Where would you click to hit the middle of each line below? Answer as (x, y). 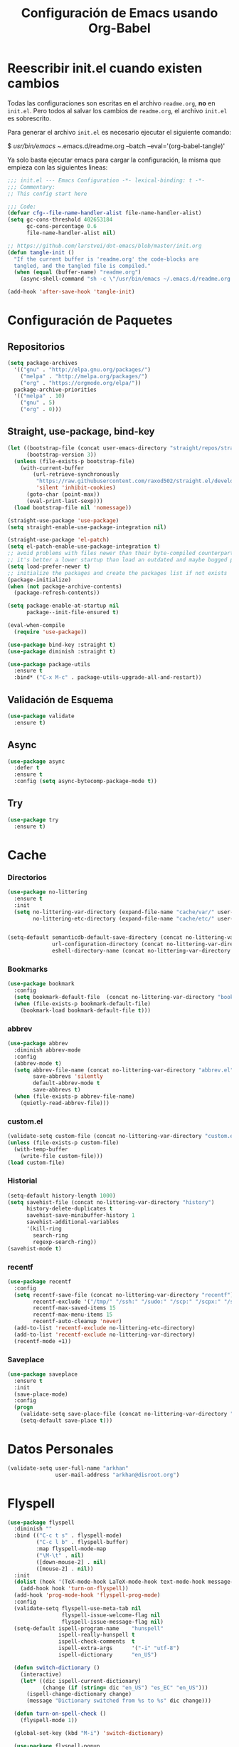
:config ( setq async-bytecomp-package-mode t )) (86, 782)
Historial (22, 1181)
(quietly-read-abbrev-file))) (65, 1103)
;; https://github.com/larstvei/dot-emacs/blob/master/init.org (105, 246)
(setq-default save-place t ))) (67, 1421)
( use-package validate (41, 716)
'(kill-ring (44, 1229)
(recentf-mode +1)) (43, 1341)
